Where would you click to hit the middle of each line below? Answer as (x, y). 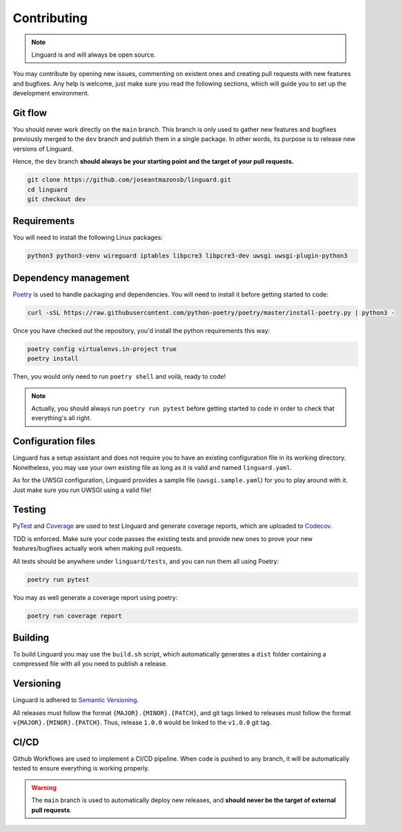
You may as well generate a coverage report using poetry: (95, 597)
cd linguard (48, 189)
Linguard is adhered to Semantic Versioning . (76, 700)
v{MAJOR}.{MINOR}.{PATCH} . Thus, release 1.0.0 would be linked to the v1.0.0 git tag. (142, 723)
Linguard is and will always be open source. (94, 55)
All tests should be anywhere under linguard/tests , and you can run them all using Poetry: (146, 561)
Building (31, 637)
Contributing (50, 18)
